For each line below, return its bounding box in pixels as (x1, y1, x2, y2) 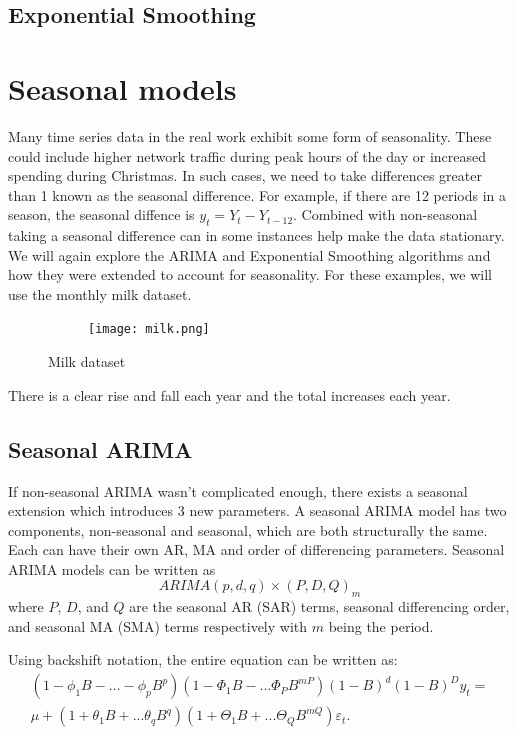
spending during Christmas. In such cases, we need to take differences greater (8, 165, 482, 186)
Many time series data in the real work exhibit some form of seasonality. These (8, 125, 492, 146)
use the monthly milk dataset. (8, 283, 192, 304)
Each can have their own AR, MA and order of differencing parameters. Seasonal (8, 539, 505, 560)
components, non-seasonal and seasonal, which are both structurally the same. (8, 519, 488, 540)
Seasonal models (8, 67, 237, 108)
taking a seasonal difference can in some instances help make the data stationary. (8, 225, 505, 246)
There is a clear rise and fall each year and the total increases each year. (8, 384, 451, 405)
